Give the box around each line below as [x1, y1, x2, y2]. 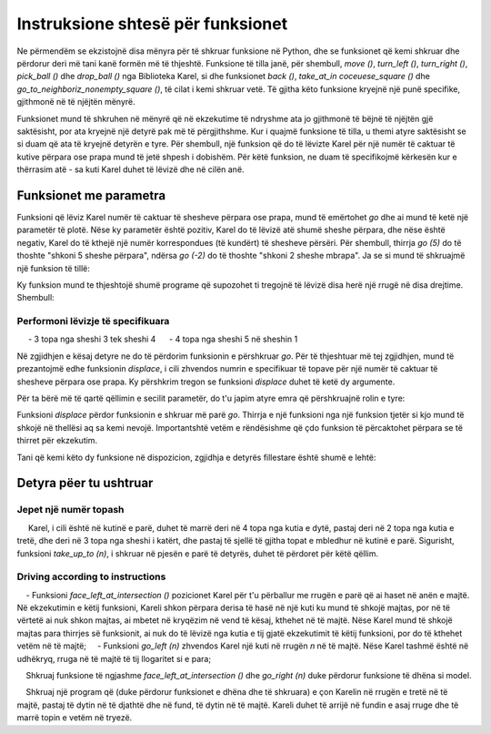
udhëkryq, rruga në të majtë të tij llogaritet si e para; [16, 653, 212, 664]
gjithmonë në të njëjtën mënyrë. [16, 97, 135, 107]
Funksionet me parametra [16, 188, 166, 203]
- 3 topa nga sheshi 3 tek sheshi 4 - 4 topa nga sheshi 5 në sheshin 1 [27, 333, 298, 345]
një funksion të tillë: [16, 262, 91, 273]
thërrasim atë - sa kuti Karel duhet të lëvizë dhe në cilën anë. [16, 164, 245, 175]
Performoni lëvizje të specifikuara [16, 315, 170, 328]
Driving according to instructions [16, 570, 166, 583]
